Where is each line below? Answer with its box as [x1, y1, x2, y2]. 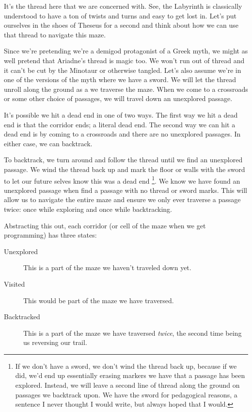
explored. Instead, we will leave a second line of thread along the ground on [15, 380, 240, 390]
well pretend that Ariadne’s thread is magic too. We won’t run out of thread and [4, 55, 245, 65]
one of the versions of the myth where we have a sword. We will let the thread [4, 74, 236, 85]
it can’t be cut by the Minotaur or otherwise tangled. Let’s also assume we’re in [4, 65, 241, 75]
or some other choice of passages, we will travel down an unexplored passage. [4, 93, 233, 103]
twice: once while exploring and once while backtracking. [4, 204, 172, 214]
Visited [4, 278, 25, 289]
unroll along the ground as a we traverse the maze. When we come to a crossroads [4, 84, 248, 94]
